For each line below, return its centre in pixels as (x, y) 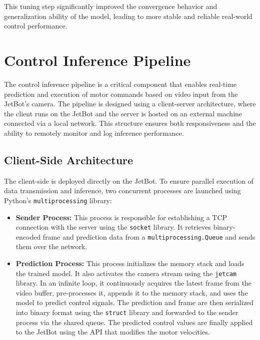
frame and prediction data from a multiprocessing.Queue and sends (149, 236)
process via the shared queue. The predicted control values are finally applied (134, 322)
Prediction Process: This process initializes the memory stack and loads (130, 263)
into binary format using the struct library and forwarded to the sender (127, 312)
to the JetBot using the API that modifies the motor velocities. (113, 332)
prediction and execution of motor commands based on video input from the (121, 94)
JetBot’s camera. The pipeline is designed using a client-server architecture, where (130, 104)
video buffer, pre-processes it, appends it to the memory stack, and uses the (132, 292)
